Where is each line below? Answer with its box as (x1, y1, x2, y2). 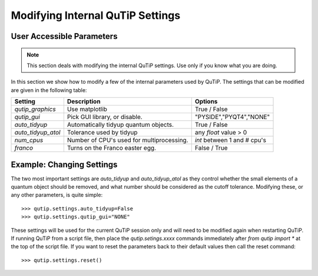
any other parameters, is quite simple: (11, 192, 103, 199)
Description (67, 97, 101, 106)
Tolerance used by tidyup (67, 129, 138, 137)
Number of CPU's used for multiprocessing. (67, 136, 188, 144)
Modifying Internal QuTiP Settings (11, 9, 181, 22)
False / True (194, 144, 228, 152)
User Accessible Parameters (11, 31, 118, 41)
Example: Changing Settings (11, 159, 118, 169)
